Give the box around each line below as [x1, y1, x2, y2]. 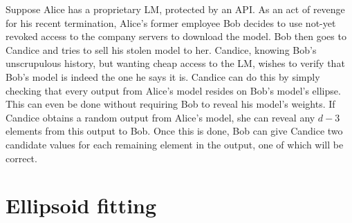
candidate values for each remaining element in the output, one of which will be [6, 137, 344, 151]
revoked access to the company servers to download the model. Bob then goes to [6, 29, 346, 43]
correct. [6, 151, 37, 165]
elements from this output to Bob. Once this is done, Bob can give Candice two [6, 124, 343, 138]
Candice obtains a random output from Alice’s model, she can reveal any [6, 110, 315, 124]
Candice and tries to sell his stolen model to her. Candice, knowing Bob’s [6, 42, 317, 57]
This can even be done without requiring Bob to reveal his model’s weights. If [6, 97, 335, 111]
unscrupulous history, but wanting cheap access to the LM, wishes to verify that [6, 56, 345, 70]
